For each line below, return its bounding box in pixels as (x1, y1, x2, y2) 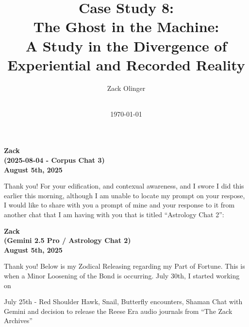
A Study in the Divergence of (25, 35, 227, 55)
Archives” (4, 315, 33, 326)
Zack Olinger (107, 83, 146, 93)
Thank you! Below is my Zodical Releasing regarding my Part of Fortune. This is (4, 261, 245, 271)
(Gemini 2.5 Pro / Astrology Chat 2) (4, 235, 131, 245)
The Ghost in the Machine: (33, 17, 219, 36)
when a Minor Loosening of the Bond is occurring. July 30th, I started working (4, 271, 240, 280)
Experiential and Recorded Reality (7, 54, 245, 74)
